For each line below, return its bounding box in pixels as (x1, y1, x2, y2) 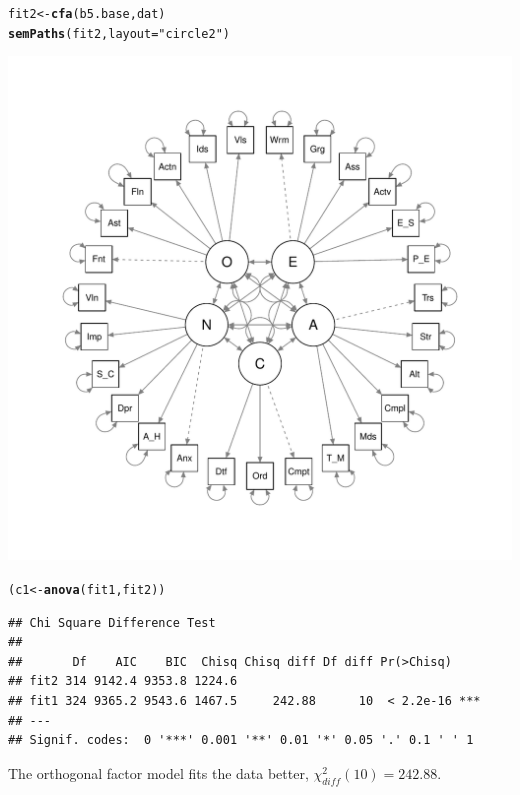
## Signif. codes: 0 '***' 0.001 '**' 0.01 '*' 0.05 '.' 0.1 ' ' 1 (8, 733, 474, 748)
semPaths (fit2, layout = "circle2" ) (8, 26, 230, 41)
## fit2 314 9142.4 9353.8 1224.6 (8, 674, 238, 689)
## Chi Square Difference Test (8, 615, 216, 630)
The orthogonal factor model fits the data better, (8, 762, 309, 783)
